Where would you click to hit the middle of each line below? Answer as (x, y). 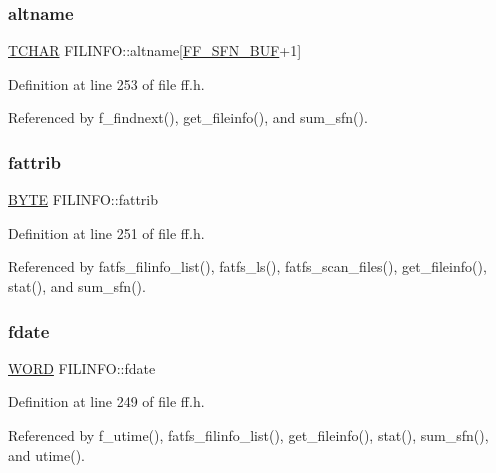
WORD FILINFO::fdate (82, 367)
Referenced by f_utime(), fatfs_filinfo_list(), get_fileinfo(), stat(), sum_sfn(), (248, 435)
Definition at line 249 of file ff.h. (106, 401)
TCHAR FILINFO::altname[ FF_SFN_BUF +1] (155, 50)
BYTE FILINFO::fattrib (83, 199)
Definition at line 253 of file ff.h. (106, 83)
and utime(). (47, 454)
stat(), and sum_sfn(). (77, 286)
